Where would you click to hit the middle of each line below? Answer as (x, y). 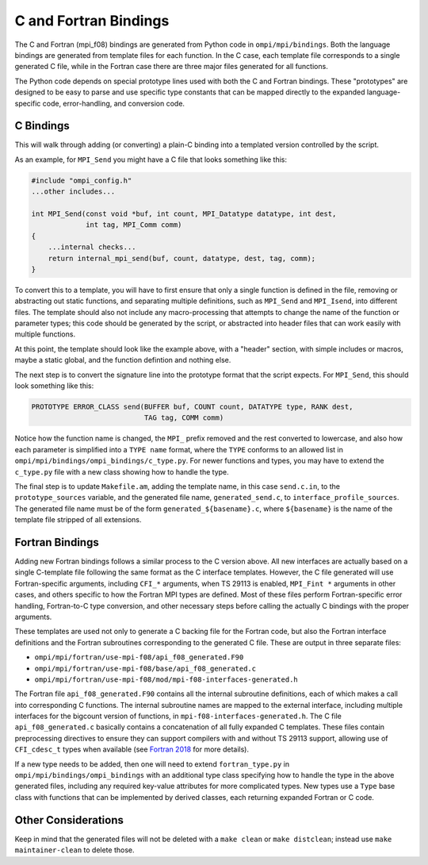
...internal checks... (92, 247)
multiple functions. (45, 334)
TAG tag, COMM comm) (184, 418)
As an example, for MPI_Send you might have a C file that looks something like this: (151, 160)
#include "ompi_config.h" (82, 180)
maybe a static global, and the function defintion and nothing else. (123, 360)
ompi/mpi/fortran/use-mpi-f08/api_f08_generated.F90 (139, 657)
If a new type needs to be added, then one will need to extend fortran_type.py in (152, 764)
